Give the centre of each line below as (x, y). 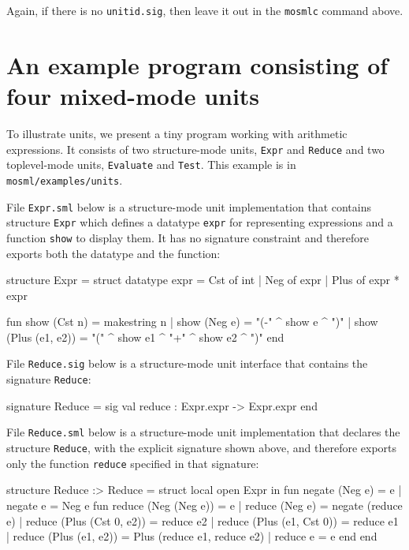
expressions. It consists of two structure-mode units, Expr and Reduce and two (195, 149)
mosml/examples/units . (65, 180)
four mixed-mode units (133, 96)
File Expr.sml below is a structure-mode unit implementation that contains (189, 206)
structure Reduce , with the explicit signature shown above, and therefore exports (202, 448)
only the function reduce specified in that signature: (133, 463)
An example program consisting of (197, 64)
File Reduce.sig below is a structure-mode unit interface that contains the (187, 363)
